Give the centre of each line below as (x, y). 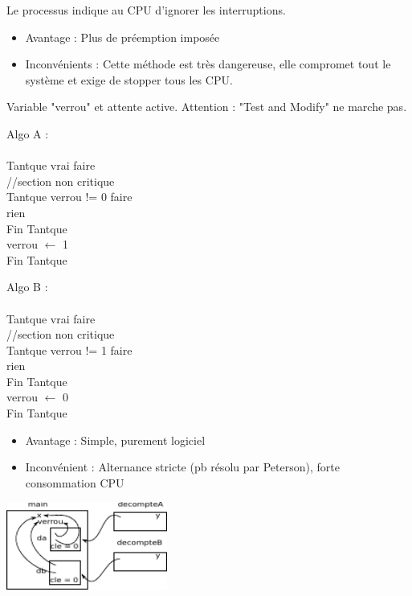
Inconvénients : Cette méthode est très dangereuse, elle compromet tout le (208, 64)
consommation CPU (75, 482)
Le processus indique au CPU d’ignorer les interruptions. (146, 10)
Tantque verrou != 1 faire (69, 349)
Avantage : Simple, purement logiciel (115, 440)
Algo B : (27, 287)
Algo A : (28, 133)
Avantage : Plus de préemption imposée (122, 37)
